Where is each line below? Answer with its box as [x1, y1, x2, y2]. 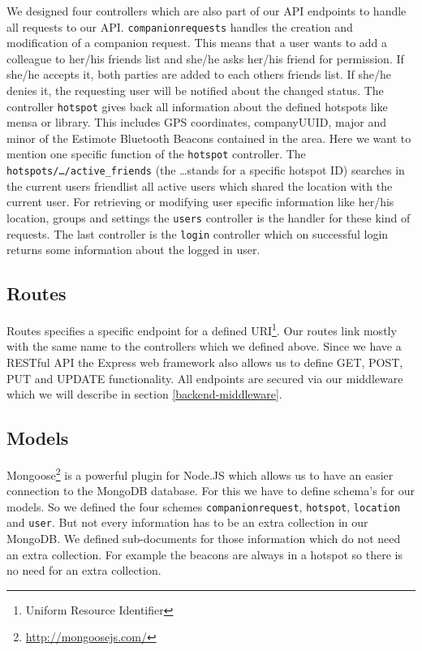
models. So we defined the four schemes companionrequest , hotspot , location [6, 498, 401, 515]
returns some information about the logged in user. [6, 241, 261, 258]
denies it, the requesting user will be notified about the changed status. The [6, 82, 384, 99]
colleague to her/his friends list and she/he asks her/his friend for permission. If [6, 50, 404, 67]
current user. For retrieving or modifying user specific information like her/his [6, 193, 394, 210]
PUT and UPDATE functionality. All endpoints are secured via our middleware [6, 369, 403, 386]
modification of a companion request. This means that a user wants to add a [6, 34, 388, 51]
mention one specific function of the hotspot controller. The [6, 145, 306, 162]
